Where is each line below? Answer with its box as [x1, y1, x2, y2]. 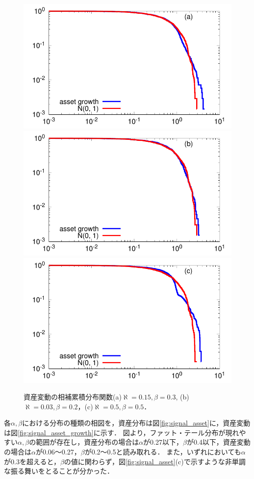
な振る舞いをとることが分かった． [4, 466, 114, 476]
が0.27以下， [143, 437, 183, 447]
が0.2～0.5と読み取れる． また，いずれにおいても [84, 446, 241, 456]
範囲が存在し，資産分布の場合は [36, 437, 139, 447]
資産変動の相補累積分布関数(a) [24, 391, 122, 401]
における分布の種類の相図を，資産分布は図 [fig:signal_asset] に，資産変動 [22, 418, 251, 428]
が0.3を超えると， [4, 456, 60, 466]
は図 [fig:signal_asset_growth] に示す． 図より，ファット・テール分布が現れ [4, 427, 239, 437]
